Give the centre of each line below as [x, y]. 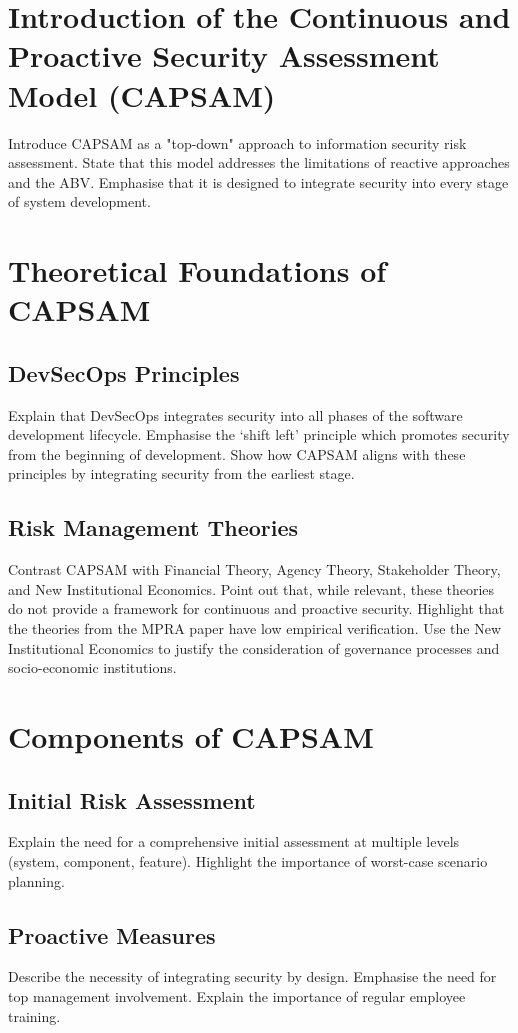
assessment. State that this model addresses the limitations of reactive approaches [259, 162]
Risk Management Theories [153, 527]
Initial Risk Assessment [132, 799]
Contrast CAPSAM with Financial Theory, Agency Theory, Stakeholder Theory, [254, 569]
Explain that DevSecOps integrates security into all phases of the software [235, 414]
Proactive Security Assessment [224, 55]
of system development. [79, 201]
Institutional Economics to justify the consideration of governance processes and [254, 647]
